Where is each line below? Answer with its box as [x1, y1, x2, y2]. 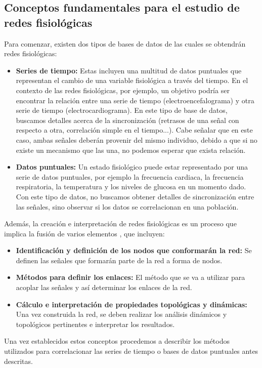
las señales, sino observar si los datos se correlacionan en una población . [16, 201, 239, 212]
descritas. [4, 355, 33, 366]
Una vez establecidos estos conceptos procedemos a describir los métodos [4, 336, 230, 346]
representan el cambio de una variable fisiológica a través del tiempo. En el [16, 75, 248, 86]
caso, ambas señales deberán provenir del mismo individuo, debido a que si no [16, 134, 257, 145]
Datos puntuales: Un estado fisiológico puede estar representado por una [16, 161, 248, 172]
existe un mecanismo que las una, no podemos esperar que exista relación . [16, 144, 246, 155]
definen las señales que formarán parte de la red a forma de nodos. [16, 255, 223, 265]
